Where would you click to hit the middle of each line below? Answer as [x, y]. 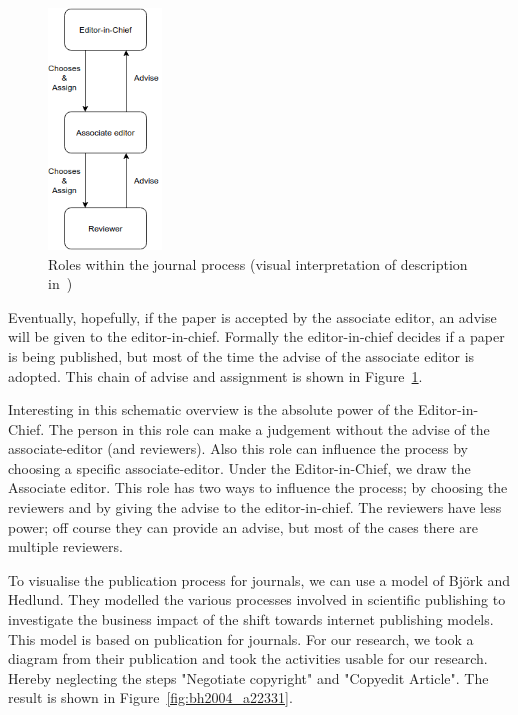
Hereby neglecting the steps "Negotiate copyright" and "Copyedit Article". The [248, 677]
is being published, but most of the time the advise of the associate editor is [241, 355]
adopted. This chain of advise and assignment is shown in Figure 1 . [215, 375]
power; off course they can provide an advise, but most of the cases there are [243, 526]
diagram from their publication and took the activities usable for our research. [248, 658]
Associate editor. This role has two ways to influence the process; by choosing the [258, 487]
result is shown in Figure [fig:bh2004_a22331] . [150, 697]
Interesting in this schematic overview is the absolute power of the [211, 409]
